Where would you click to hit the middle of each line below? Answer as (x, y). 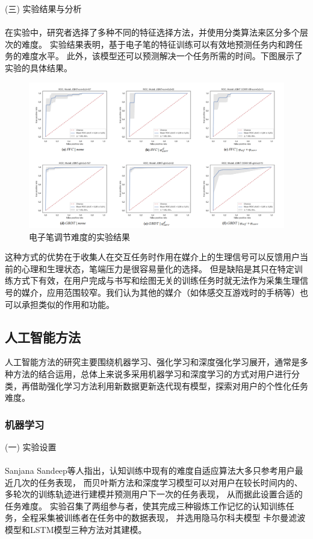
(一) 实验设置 (31, 446)
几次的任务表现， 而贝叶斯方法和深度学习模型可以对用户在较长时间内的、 (158, 482)
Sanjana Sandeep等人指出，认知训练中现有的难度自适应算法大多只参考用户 (150, 470)
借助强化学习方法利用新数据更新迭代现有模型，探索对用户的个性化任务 (169, 385)
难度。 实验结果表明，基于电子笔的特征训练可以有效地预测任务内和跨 (158, 44)
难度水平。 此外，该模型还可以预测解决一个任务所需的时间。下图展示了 (162, 56)
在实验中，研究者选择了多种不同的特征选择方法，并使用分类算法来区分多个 (152, 32)
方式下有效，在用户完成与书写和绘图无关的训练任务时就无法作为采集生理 (156, 280)
